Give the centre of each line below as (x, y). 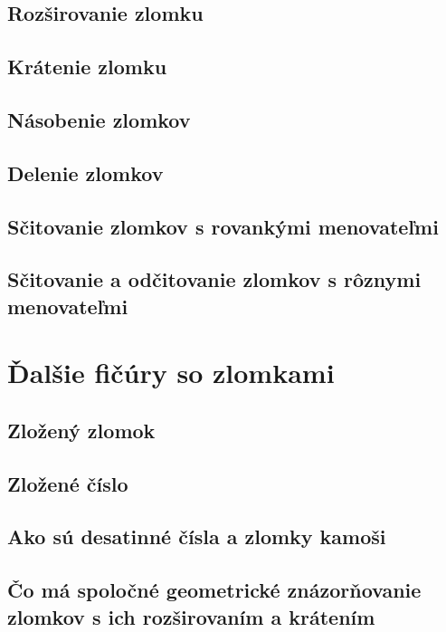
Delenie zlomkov (85, 172)
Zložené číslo (68, 483)
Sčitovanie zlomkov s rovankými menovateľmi (223, 226)
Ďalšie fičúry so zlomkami (171, 373)
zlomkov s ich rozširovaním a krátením (191, 616)
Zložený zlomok (81, 430)
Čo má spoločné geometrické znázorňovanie (214, 590)
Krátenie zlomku (87, 67)
